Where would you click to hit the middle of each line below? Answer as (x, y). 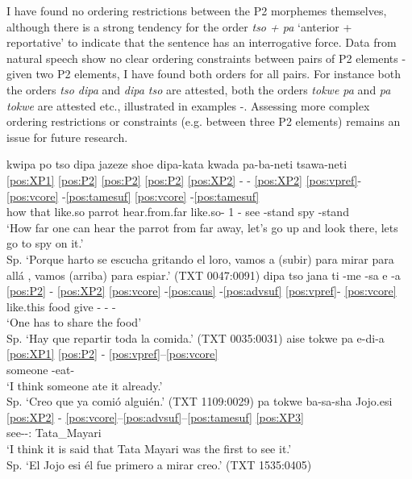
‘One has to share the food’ (74, 322)
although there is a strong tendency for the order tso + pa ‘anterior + (179, 26)
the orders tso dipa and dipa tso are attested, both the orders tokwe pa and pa (199, 89)
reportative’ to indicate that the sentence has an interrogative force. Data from (202, 42)
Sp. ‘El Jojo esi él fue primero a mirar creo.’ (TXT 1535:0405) (159, 464)
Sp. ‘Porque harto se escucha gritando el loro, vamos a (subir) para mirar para (200, 258)
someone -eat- (41, 370)
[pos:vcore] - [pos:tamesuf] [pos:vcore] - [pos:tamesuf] (133, 196)
